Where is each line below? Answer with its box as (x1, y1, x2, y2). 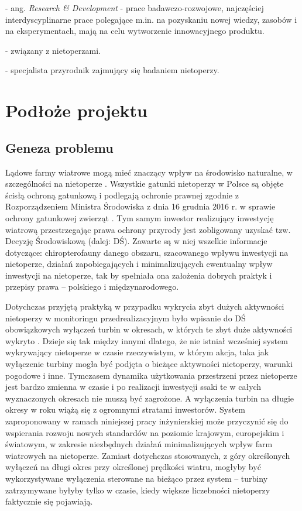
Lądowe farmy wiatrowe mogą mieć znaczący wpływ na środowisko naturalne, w (5, 166, 293, 178)
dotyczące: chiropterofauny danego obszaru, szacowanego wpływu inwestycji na (5, 246, 289, 258)
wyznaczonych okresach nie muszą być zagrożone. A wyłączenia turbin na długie (5, 392, 294, 404)
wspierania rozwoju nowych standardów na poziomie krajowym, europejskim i (5, 426, 284, 438)
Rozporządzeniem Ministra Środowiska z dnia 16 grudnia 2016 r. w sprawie (5, 200, 276, 212)
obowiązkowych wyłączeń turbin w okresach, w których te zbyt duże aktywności (5, 323, 293, 335)
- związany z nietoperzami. (5, 44, 101, 56)
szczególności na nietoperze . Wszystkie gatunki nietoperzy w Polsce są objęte (5, 177, 284, 190)
